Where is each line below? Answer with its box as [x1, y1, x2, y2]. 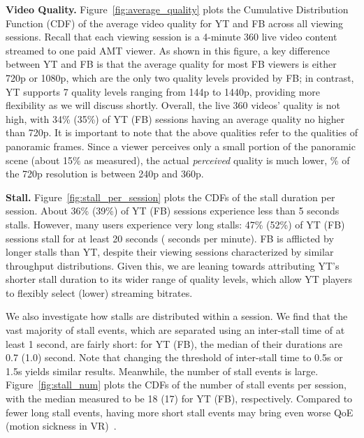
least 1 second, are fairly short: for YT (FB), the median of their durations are [6, 336, 343, 351]
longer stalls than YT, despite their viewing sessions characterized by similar [6, 244, 334, 259]
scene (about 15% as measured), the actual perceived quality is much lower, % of [6, 152, 350, 167]
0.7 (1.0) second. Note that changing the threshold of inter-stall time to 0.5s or [6, 350, 343, 365]
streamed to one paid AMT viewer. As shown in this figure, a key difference [6, 43, 330, 57]
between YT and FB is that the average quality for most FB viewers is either [6, 57, 337, 71]
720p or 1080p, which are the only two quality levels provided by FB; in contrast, [6, 70, 354, 85]
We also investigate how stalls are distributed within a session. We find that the [6, 309, 348, 323]
